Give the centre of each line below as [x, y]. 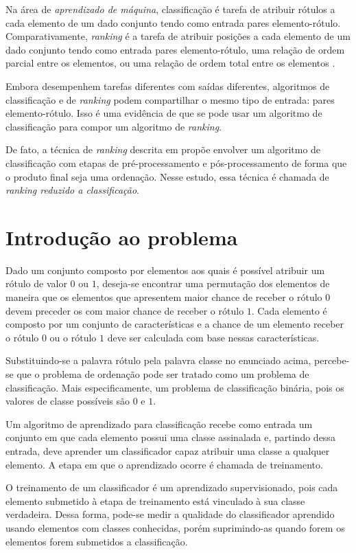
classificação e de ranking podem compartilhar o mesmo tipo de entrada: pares [170, 99]
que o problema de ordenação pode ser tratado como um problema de [163, 374]
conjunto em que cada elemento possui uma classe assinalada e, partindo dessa [170, 437]
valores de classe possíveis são [68, 401]
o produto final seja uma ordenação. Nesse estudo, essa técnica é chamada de [167, 176]
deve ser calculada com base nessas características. [213, 337]
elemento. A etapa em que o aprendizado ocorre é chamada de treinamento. [164, 464]
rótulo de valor [36, 283]
